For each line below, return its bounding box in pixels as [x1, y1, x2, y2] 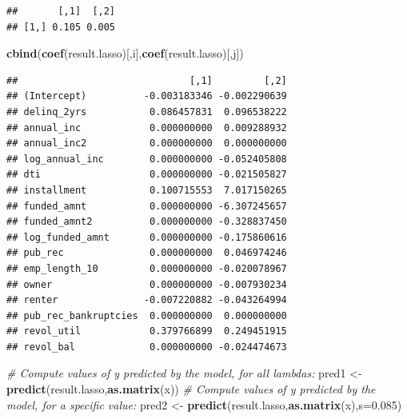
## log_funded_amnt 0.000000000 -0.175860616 [6, 231, 287, 243]
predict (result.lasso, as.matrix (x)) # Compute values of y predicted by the [6, 381, 376, 397]
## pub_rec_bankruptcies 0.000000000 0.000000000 [6, 309, 287, 321]
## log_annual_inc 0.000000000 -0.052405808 [6, 153, 287, 165]
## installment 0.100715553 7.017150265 [6, 184, 287, 196]
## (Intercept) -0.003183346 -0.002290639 [6, 90, 287, 102]
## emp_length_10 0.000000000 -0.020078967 [6, 262, 287, 274]
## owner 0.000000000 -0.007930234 [6, 278, 287, 290]
